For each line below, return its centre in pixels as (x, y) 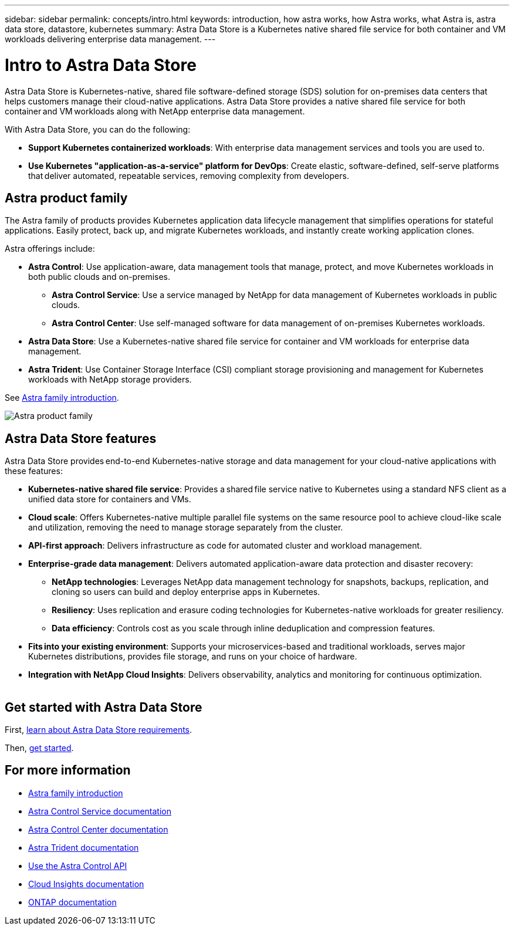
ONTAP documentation (72, 902)
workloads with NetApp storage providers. (110, 380)
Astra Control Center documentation (98, 829)
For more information (68, 770)
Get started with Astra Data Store (104, 707)
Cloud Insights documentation (86, 884)
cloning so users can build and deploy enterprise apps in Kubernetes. (186, 592)
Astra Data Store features (81, 438)
